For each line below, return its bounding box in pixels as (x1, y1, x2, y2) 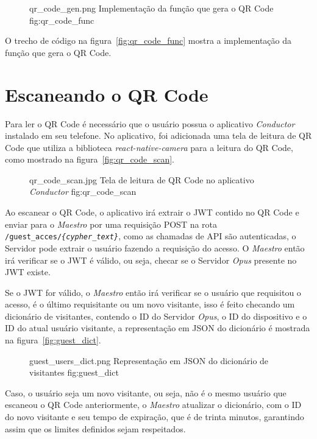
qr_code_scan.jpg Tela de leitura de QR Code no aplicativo (29, 173, 254, 186)
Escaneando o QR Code (5, 82, 208, 107)
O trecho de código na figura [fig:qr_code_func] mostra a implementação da (5, 34, 292, 47)
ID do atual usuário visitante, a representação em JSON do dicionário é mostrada (5, 321, 310, 334)
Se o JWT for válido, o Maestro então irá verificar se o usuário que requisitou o (5, 286, 301, 298)
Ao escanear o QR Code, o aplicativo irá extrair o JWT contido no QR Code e (5, 206, 299, 219)
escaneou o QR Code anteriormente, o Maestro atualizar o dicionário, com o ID (5, 398, 302, 411)
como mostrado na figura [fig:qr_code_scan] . (5, 153, 174, 166)
